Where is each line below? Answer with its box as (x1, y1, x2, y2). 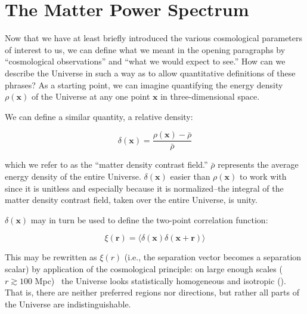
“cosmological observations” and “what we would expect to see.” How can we (5, 55, 286, 67)
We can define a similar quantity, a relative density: (5, 110, 193, 122)
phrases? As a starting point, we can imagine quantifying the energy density (5, 78, 283, 91)
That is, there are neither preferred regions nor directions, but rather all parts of (5, 286, 299, 298)
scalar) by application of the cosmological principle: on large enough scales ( (5, 262, 283, 275)
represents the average (218, 158, 299, 171)
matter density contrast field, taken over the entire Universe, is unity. (5, 193, 258, 206)
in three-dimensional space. (160, 90, 260, 103)
